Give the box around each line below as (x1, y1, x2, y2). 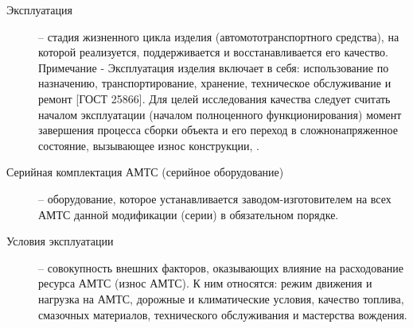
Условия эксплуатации (6, 233, 114, 249)
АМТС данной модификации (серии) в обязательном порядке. (38, 206, 339, 222)
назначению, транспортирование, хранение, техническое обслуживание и (38, 75, 392, 91)
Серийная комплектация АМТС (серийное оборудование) (6, 164, 284, 180)
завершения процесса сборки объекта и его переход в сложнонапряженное (38, 122, 398, 138)
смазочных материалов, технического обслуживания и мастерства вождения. (38, 306, 407, 322)
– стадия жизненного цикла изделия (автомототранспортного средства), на (38, 28, 399, 44)
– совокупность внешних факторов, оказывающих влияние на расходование (38, 259, 404, 276)
